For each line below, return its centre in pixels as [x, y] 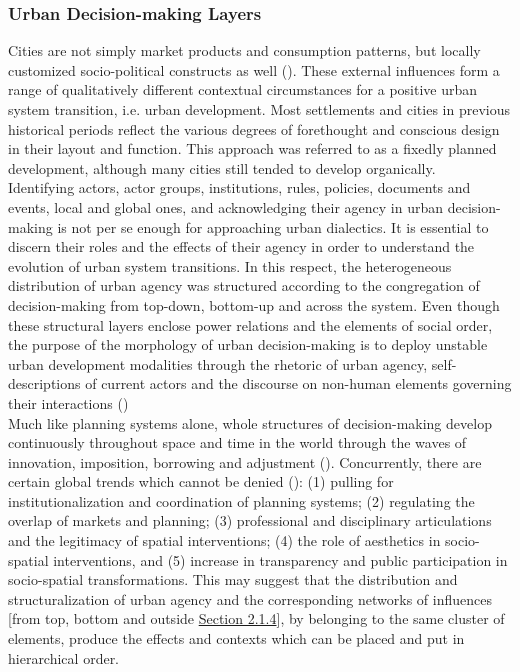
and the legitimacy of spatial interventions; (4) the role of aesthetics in [224, 540]
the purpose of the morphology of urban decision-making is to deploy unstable [248, 344]
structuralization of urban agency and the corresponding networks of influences [250, 598]
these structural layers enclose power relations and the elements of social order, [250, 324]
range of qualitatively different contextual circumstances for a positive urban [243, 89]
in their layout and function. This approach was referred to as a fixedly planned [252, 148]
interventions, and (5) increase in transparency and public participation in [280, 559]
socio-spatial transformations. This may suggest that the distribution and [233, 579]
